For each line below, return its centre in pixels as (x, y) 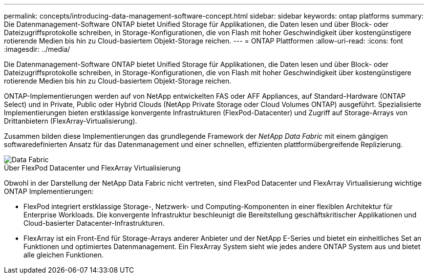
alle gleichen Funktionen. (64, 255)
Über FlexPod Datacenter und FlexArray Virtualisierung (92, 168)
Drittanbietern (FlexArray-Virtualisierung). (71, 121)
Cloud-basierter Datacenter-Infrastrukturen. (94, 223)
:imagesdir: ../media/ (37, 49)
